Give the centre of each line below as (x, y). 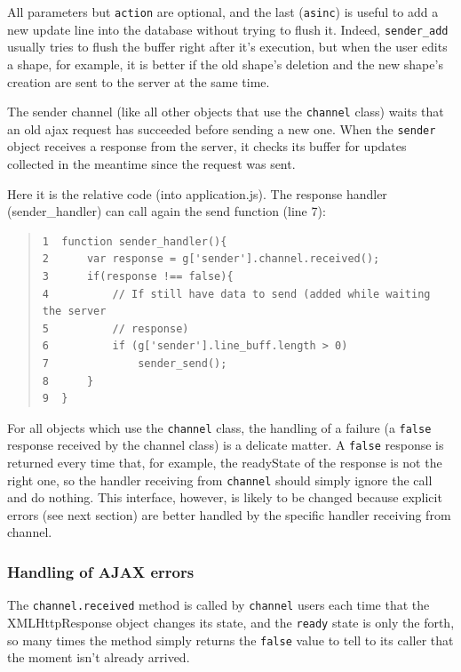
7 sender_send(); (135, 363)
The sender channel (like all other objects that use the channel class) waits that (226, 112)
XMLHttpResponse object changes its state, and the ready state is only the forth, (231, 622)
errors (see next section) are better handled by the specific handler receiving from (229, 514)
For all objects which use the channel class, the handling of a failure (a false (219, 427)
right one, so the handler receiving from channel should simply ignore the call (220, 480)
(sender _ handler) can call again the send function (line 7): (167, 211)
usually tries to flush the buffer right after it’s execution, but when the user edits (227, 47)
